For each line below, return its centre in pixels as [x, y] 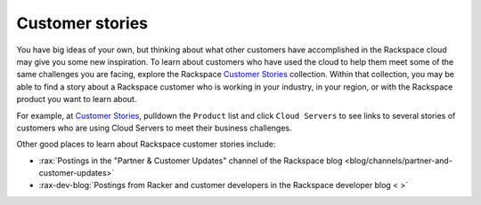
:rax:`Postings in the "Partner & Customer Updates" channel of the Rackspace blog [191, 161]
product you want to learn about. [77, 99]
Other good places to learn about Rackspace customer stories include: [146, 144]
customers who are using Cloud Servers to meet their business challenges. [155, 128]
